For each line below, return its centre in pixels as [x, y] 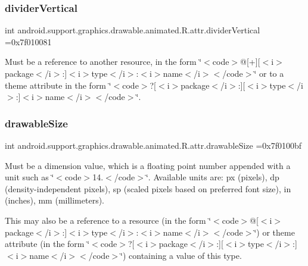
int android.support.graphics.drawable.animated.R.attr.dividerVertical [133, 30]
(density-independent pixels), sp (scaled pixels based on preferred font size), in [148, 188]
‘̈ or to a [269, 73]
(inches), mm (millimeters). [55, 200]
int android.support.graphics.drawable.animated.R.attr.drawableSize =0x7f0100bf [153, 145]
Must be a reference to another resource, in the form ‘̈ [103, 62]
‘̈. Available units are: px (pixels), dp [212, 177]
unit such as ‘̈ [29, 177]
